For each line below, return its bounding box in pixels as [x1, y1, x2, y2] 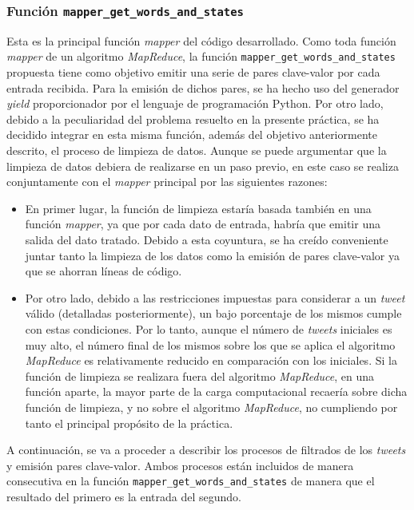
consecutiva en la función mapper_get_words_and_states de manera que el [6, 472, 375, 489]
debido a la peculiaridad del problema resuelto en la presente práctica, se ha [6, 110, 380, 127]
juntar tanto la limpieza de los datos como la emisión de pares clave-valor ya [25, 247, 400, 263]
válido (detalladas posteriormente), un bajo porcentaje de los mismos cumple [25, 305, 402, 322]
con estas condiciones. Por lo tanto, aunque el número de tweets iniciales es [25, 320, 392, 337]
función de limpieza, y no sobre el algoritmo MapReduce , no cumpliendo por [25, 398, 398, 415]
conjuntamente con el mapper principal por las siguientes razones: [6, 173, 328, 190]
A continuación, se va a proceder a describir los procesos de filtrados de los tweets [6, 441, 406, 458]
